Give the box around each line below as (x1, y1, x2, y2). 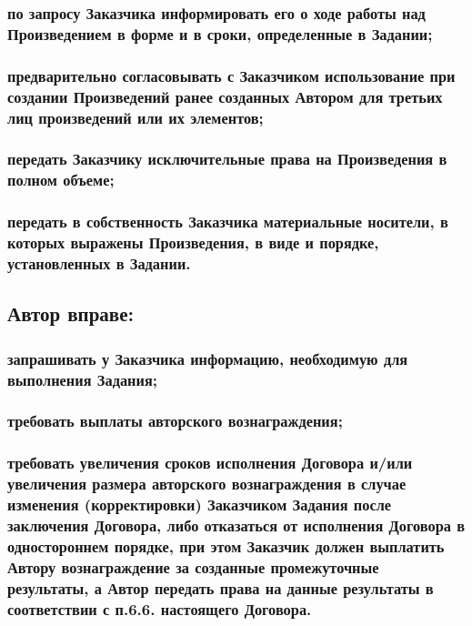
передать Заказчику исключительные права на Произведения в (7, 147, 447, 170)
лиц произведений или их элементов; (7, 106, 264, 128)
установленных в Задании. (7, 251, 191, 274)
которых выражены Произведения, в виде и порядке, (7, 231, 379, 254)
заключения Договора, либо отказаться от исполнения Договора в (7, 513, 466, 536)
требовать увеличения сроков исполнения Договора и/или (7, 451, 413, 474)
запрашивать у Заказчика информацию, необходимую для (7, 347, 408, 369)
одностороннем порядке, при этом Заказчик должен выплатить (7, 534, 445, 557)
